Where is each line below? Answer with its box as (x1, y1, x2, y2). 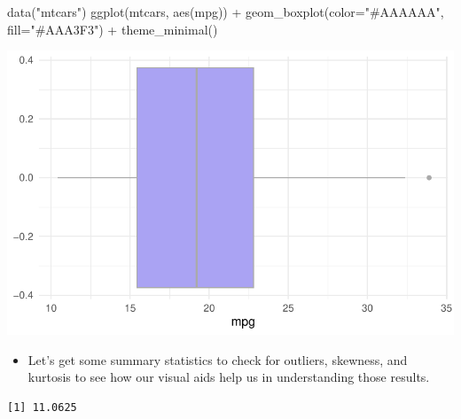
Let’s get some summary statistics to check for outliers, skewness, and (27, 350, 408, 369)
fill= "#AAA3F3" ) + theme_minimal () (7, 19, 218, 38)
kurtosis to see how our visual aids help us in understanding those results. (27, 368, 430, 386)
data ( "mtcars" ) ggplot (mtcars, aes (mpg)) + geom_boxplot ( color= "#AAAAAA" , (7, 3, 444, 20)
